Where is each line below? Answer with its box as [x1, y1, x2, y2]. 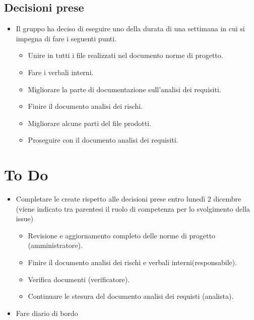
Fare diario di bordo [16, 307, 78, 318]
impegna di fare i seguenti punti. [16, 33, 117, 43]
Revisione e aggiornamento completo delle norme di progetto [28, 230, 215, 240]
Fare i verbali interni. [28, 67, 94, 77]
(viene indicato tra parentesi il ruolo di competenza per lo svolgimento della [16, 203, 250, 214]
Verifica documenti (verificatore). [28, 274, 130, 284]
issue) [16, 213, 34, 224]
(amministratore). [28, 240, 83, 250]
